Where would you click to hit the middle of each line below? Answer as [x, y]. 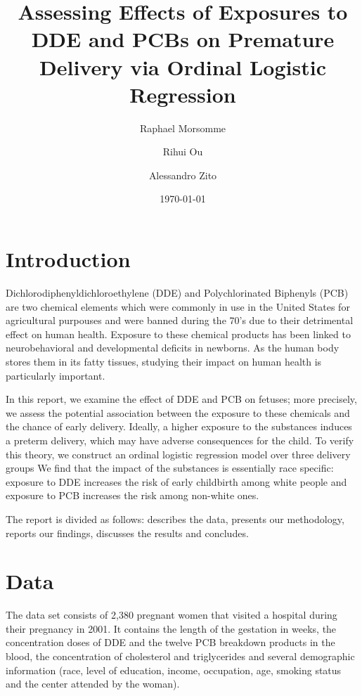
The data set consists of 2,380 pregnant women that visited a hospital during [172, 615]
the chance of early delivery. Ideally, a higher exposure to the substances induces [179, 426]
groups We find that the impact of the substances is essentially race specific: [170, 468]
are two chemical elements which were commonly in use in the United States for [178, 306]
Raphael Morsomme [183, 128]
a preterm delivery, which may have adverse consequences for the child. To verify [180, 440]
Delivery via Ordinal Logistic [183, 66]
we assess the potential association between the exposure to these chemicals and [178, 412]
